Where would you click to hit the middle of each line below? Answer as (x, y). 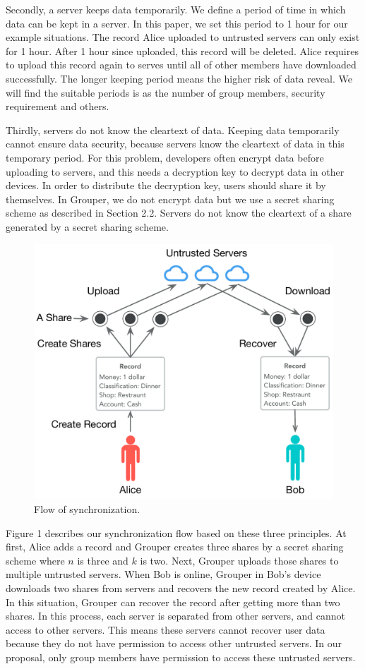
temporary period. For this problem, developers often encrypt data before (165, 157)
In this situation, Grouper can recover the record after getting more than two (173, 602)
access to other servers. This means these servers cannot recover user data (166, 629)
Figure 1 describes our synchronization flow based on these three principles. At (176, 532)
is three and (103, 560)
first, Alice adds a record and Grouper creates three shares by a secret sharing (175, 547)
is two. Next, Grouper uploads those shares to (239, 560)
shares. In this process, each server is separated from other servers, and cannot (175, 616)
